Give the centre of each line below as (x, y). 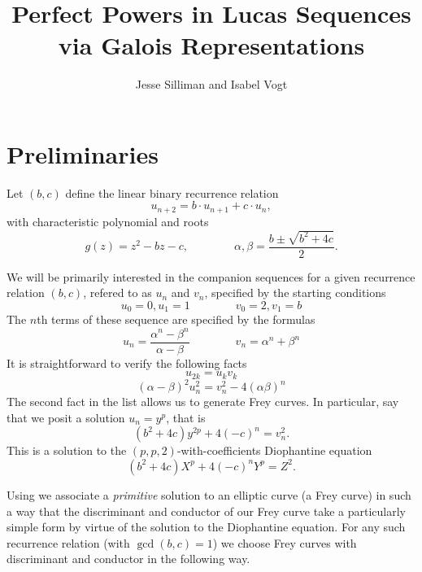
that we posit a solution (66, 417)
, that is (186, 417)
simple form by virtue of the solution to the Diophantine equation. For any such (206, 527)
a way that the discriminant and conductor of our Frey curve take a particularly (206, 511)
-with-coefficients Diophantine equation (274, 450)
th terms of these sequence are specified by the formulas (176, 319)
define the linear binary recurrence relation (172, 192)
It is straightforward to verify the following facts (127, 362)
